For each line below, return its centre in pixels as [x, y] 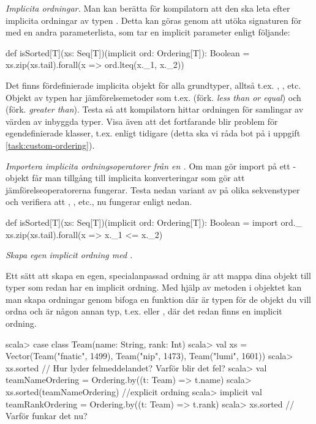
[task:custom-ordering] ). [50, 145]
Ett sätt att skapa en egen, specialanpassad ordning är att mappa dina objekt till [158, 275]
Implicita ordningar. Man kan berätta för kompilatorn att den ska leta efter [148, 8]
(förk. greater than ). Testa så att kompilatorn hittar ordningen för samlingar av [155, 109]
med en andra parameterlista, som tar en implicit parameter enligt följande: [148, 32]
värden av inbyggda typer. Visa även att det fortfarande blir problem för [142, 121]
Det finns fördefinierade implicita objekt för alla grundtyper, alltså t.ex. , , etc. [153, 85]
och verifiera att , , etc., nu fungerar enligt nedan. [99, 202]
